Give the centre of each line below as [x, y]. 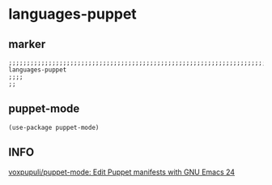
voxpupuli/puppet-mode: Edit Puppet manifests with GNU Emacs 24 [122, 172]
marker [27, 44]
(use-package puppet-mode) [54, 127]
